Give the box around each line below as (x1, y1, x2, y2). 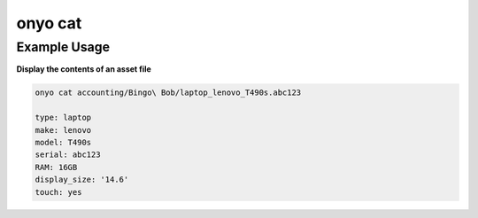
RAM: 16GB (35, 162, 78, 172)
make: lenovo (35, 125, 92, 135)
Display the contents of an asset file (16, 64, 152, 74)
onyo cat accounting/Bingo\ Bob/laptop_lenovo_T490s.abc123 (35, 88, 302, 97)
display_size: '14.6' (35, 175, 129, 185)
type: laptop (35, 113, 92, 123)
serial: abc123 (35, 150, 101, 160)
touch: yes (35, 187, 82, 197)
